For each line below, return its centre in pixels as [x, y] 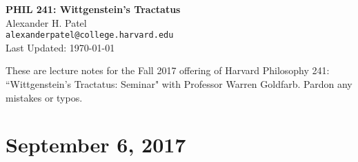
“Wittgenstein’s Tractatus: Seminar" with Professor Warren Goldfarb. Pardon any [179, 84]
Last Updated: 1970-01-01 [60, 47]
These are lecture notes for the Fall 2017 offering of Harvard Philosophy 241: [168, 70]
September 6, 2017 [96, 144]
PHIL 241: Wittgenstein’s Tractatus [93, 9]
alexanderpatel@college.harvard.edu [90, 35]
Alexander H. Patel [46, 22]
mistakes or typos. [44, 97]
